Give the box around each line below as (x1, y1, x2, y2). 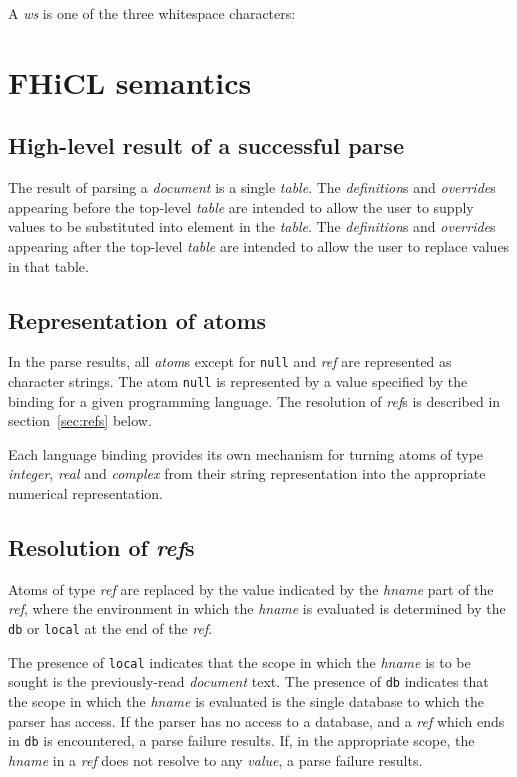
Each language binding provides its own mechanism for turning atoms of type (8, 443, 484, 464)
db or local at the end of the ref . (8, 618, 213, 639)
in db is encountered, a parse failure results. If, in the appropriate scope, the (8, 730, 475, 751)
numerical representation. (8, 483, 163, 504)
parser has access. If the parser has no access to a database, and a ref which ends (8, 710, 505, 731)
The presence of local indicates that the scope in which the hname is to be (8, 651, 471, 672)
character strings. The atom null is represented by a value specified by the (8, 371, 468, 391)
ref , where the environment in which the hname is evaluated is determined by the (8, 598, 506, 619)
